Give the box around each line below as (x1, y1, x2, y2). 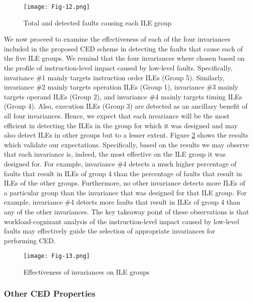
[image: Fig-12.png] (23, 3, 90, 10)
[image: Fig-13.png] (23, 253, 90, 260)
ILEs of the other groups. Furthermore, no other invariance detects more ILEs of (4, 178, 245, 188)
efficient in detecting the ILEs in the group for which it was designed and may (4, 120, 238, 130)
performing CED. (4, 235, 56, 245)
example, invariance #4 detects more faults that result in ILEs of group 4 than (4, 197, 240, 207)
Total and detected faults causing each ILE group (23, 17, 172, 27)
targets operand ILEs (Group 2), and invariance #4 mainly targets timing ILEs (4, 91, 242, 101)
